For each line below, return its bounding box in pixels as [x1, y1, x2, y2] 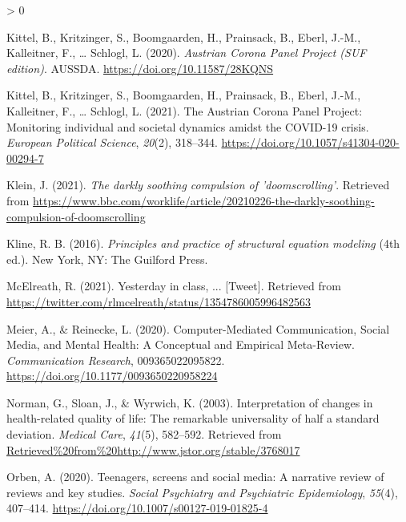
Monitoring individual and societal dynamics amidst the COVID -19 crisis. [6, 118, 369, 135]
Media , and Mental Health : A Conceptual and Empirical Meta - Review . [6, 336, 355, 353]
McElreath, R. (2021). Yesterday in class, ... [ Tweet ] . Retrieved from [6, 277, 341, 294]
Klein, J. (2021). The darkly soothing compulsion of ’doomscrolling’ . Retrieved [6, 176, 390, 193]
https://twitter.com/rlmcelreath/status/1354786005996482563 [6, 293, 311, 310]
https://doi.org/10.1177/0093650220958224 [6, 367, 218, 384]
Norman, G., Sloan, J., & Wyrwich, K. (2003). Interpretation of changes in [6, 394, 373, 411]
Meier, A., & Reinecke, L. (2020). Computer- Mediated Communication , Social [6, 320, 390, 337]
